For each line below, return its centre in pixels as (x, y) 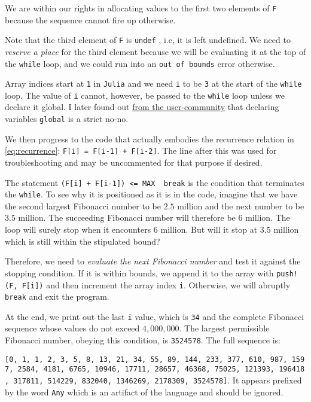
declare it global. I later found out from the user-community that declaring (142, 107)
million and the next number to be (241, 205)
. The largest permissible (224, 328)
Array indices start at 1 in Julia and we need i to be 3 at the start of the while (153, 83)
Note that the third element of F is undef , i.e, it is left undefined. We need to (148, 40)
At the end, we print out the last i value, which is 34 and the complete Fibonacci (155, 316)
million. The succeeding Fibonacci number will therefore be (127, 217)
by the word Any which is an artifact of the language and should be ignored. (144, 392)
